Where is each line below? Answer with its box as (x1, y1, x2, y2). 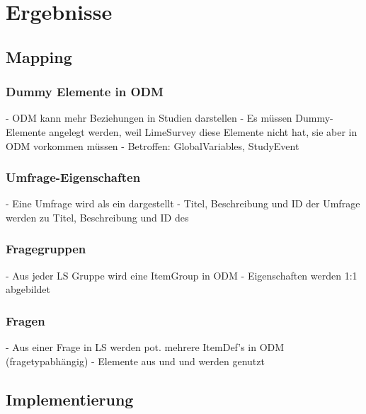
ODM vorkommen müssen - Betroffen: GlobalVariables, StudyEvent (6, 138, 299, 153)
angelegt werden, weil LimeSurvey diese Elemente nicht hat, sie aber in (49, 124, 358, 139)
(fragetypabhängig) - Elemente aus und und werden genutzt (6, 353, 265, 368)
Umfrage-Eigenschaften (6, 168, 141, 186)
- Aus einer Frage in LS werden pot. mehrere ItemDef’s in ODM (6, 340, 285, 355)
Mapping (6, 45, 72, 67)
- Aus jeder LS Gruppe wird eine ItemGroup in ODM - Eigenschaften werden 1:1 (6, 268, 358, 282)
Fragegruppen (6, 240, 86, 258)
